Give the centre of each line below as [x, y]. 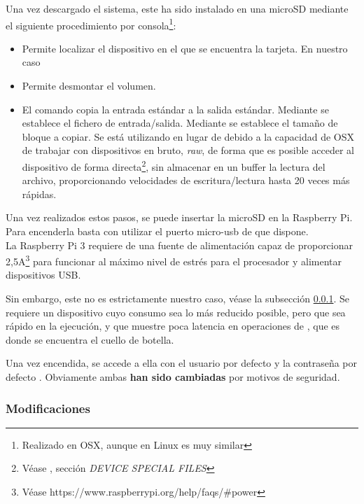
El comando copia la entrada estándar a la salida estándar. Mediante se [175, 109]
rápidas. [39, 194]
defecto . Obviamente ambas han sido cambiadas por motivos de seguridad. [173, 377]
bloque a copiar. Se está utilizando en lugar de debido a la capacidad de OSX [188, 136]
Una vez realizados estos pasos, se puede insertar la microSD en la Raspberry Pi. [179, 217]
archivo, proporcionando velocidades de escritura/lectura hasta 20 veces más [186, 180]
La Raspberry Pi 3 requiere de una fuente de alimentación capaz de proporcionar [180, 245]
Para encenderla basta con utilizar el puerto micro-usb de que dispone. [157, 231]
